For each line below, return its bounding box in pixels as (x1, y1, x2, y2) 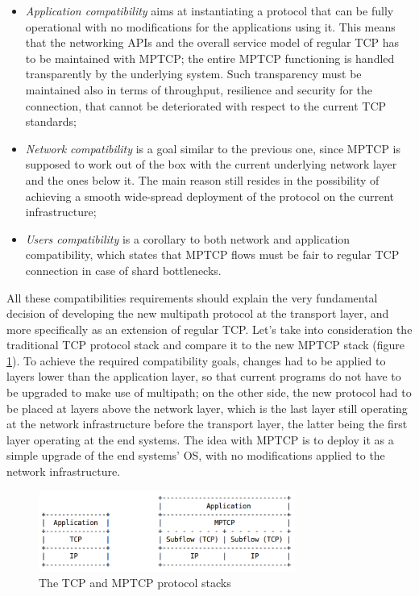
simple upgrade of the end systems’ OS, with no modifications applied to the (6, 447, 385, 464)
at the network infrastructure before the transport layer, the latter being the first (6, 415, 408, 432)
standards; (25, 113, 77, 130)
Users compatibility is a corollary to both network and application (25, 230, 351, 247)
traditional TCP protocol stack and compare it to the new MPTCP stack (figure (6, 336, 405, 353)
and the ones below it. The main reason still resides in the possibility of (25, 171, 380, 188)
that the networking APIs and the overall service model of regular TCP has (25, 34, 399, 51)
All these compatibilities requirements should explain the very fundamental (6, 289, 378, 306)
